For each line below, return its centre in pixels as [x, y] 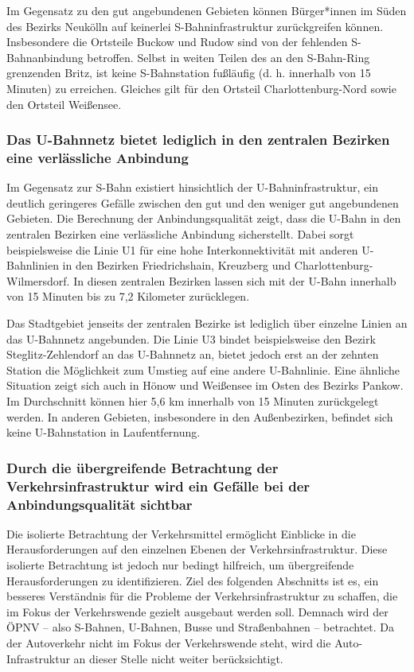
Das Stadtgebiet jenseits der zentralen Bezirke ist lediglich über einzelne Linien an [207, 323]
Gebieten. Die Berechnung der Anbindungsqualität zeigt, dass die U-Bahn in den [204, 218]
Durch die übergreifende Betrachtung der [143, 467]
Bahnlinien [33, 265]
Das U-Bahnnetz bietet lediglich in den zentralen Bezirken [198, 140]
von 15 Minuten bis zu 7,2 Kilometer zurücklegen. [128, 296]
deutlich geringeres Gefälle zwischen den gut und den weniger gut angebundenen [203, 202]
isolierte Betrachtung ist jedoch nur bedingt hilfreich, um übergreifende [180, 565]
